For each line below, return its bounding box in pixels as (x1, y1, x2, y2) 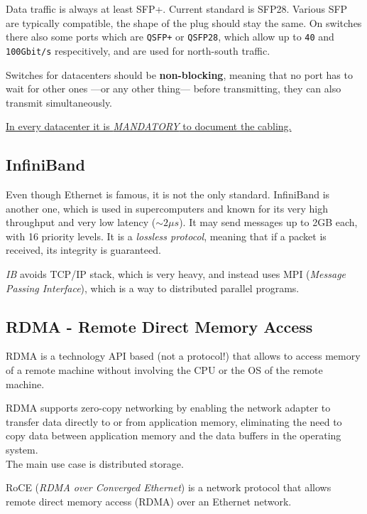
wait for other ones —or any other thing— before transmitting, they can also (6, 81, 341, 96)
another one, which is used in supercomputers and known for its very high (6, 200, 329, 215)
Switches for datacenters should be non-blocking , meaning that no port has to (6, 67, 353, 82)
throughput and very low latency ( (6, 215, 156, 230)
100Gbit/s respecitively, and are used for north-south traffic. (6, 43, 270, 58)
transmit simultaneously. (6, 95, 113, 109)
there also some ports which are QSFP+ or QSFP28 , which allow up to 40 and (6, 29, 334, 44)
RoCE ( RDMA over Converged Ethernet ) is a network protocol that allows (6, 480, 332, 495)
